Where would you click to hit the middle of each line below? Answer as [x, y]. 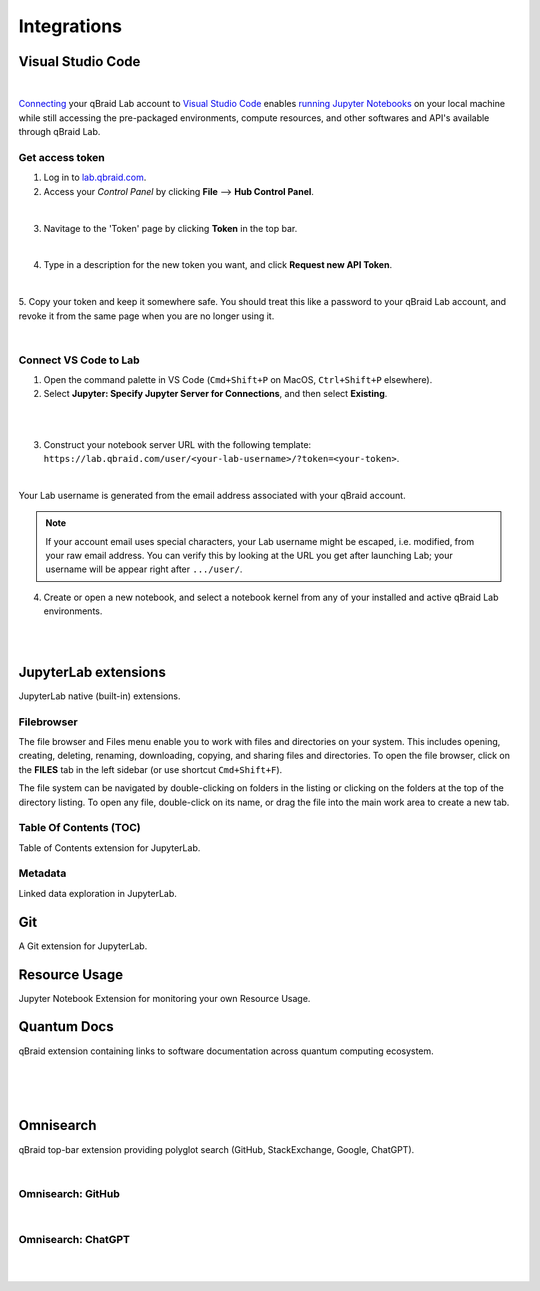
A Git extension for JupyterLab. [83, 946]
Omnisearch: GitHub [69, 1193]
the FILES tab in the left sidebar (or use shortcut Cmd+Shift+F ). [150, 769]
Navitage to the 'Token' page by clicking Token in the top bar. [170, 228]
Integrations [70, 26]
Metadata [42, 873]
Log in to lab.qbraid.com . [95, 177]
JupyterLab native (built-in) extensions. [99, 696]
